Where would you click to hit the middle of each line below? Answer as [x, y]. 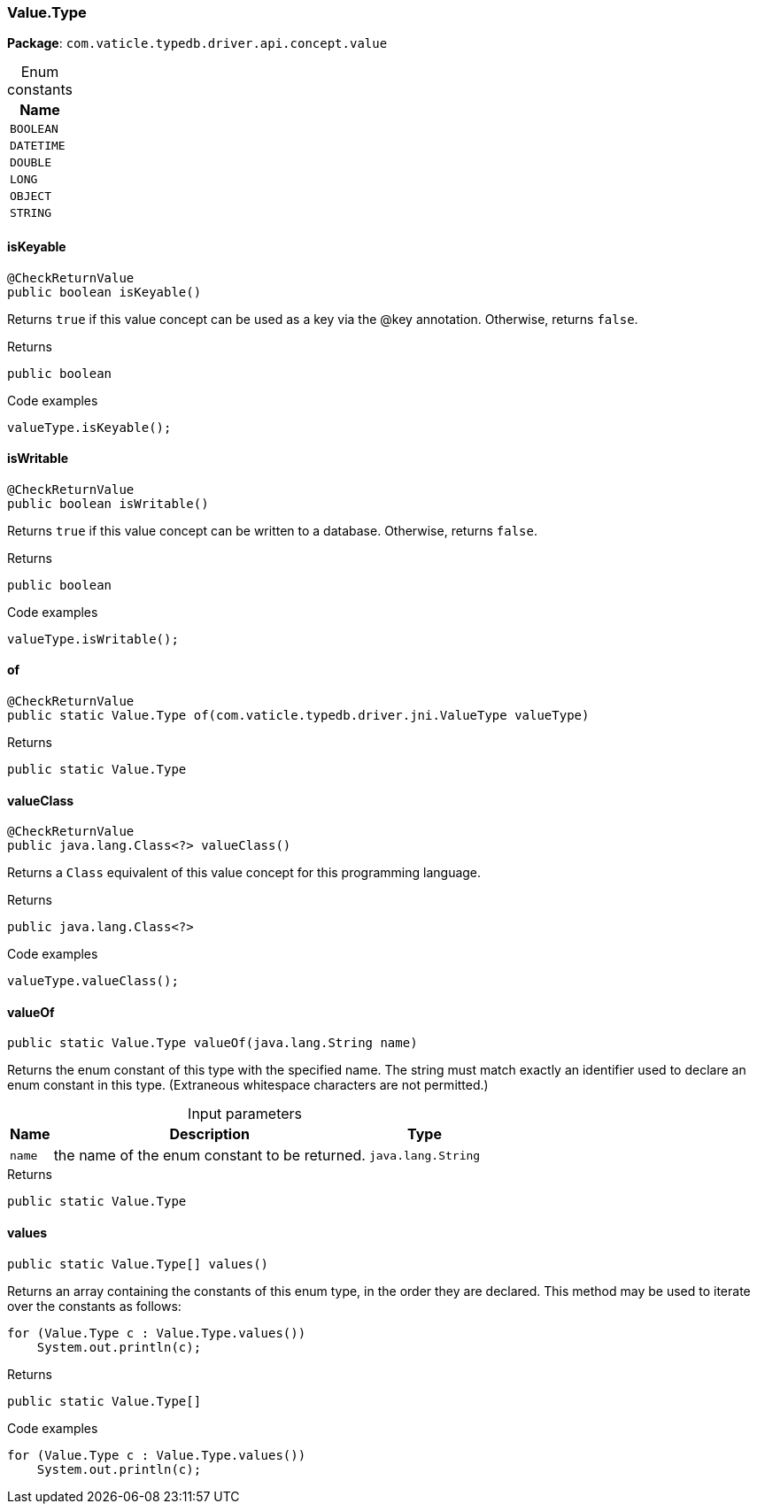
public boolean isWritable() [108, 503]
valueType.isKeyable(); [89, 427]
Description [209, 1134]
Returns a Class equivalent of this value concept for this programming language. [244, 873]
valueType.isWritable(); [93, 639]
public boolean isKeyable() [104, 292]
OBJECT [31, 197]
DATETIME [38, 146]
